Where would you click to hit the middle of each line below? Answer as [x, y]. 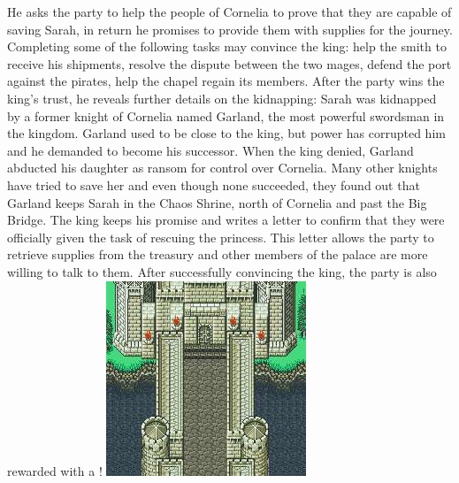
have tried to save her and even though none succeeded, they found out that [214, 184]
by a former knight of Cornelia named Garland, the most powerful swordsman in [226, 115]
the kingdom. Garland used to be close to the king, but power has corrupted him [226, 133]
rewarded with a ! [55, 470]
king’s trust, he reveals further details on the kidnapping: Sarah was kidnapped [222, 98]
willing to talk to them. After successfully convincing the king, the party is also [222, 271]
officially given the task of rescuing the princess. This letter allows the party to [221, 237]
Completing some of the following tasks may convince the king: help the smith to [227, 46]
